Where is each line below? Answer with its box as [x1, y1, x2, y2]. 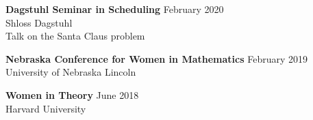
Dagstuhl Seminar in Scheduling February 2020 [5, 2, 224, 16]
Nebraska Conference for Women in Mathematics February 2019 [5, 51, 308, 65]
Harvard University [5, 101, 86, 115]
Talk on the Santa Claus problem [5, 29, 145, 43]
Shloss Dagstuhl [5, 15, 73, 29]
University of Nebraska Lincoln [5, 65, 136, 79]
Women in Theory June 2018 [5, 87, 139, 102]
